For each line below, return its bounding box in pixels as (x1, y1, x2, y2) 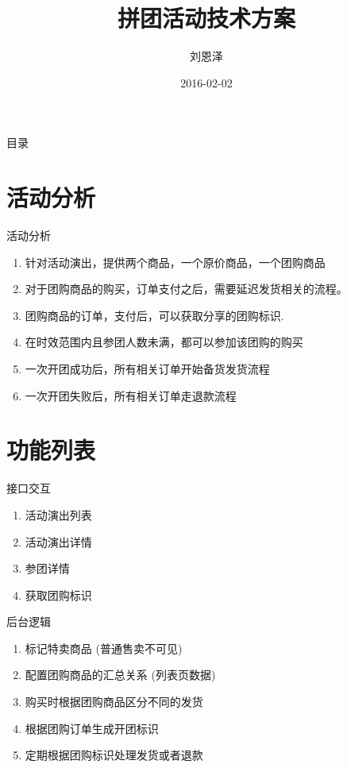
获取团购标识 (25, 586, 92, 603)
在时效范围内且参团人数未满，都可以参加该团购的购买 (25, 334, 303, 350)
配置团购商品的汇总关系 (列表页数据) (25, 666, 216, 683)
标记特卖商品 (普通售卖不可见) (25, 639, 183, 656)
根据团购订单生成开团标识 (25, 720, 159, 736)
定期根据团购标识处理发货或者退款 (25, 747, 203, 763)
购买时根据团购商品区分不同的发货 (25, 693, 203, 710)
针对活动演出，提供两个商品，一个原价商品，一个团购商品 (25, 253, 326, 270)
